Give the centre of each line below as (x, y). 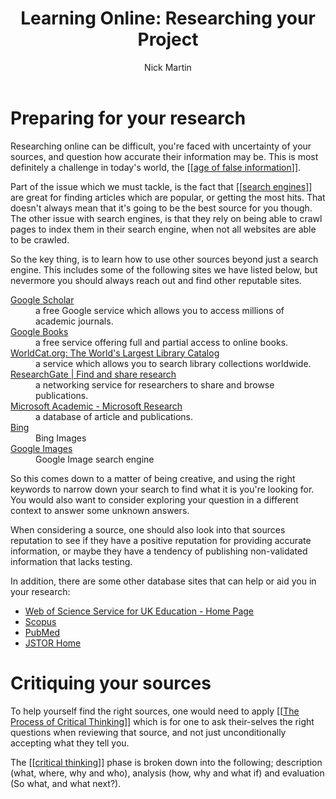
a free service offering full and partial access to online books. (162, 342)
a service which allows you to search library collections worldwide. (173, 363)
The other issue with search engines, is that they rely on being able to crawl (166, 218)
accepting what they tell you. (70, 743)
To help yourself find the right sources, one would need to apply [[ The (155, 711)
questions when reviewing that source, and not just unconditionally (148, 732)
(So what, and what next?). (66, 783)
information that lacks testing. (71, 561)
